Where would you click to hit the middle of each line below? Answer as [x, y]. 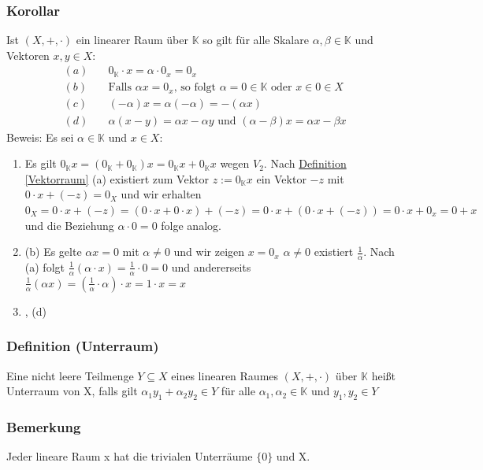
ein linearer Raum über [132, 40]
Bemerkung [44, 426]
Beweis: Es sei [40, 137]
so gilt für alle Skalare [256, 40]
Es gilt [41, 163]
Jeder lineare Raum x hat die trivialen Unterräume [130, 456]
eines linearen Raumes [225, 375]
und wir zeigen [209, 252]
